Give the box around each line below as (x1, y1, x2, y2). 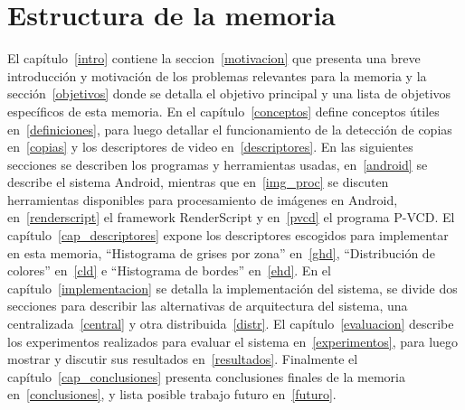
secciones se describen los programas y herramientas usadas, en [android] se (7, 154, 428, 173)
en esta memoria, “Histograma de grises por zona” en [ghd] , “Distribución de (7, 243, 435, 262)
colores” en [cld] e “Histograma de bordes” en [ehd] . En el (7, 261, 331, 280)
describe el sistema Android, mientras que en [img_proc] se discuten (7, 172, 389, 191)
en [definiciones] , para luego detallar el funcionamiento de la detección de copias (7, 119, 452, 138)
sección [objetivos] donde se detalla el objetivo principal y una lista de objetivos (7, 84, 451, 103)
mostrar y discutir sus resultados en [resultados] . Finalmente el (7, 349, 358, 368)
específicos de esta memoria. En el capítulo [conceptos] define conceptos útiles (7, 101, 440, 120)
